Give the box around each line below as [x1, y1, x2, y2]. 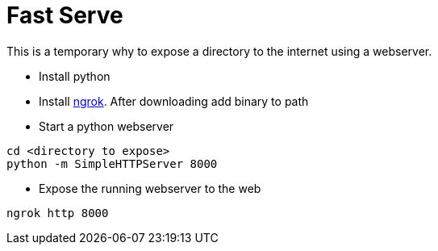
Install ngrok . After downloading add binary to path [39, 94, 309, 108]
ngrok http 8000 [6, 206, 109, 220]
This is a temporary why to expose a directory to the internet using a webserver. [6, 44, 432, 58]
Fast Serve [6, 2, 123, 29]
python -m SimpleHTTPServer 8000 [6, 157, 218, 170]
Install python [39, 69, 111, 83]
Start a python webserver [39, 119, 174, 133]
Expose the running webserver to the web [39, 181, 261, 195]
